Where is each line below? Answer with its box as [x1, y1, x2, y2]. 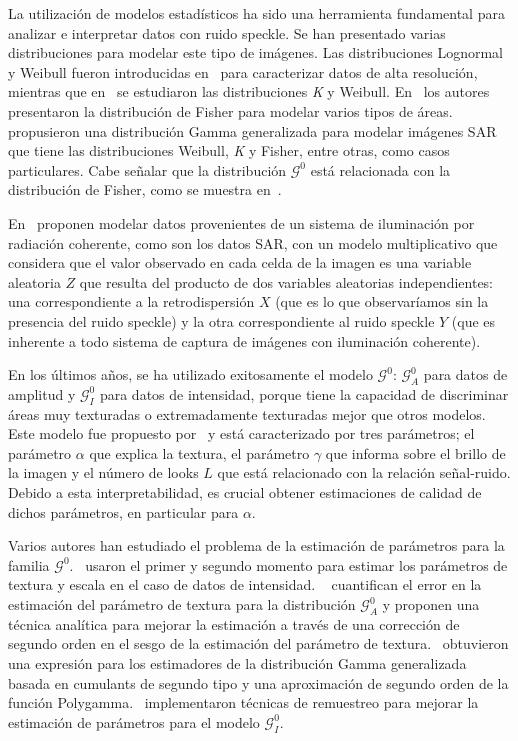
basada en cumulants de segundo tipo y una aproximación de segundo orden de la [8, 672, 509, 693]
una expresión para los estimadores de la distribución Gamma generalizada [8, 653, 467, 674]
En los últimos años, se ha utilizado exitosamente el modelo [8, 364, 373, 385]
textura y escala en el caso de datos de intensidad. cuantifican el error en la [8, 574, 482, 595]
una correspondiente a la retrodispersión [8, 291, 255, 312]
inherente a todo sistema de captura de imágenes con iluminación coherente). [8, 330, 481, 351]
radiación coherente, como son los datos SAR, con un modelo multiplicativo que [8, 232, 498, 253]
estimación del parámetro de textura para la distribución [8, 594, 356, 615]
